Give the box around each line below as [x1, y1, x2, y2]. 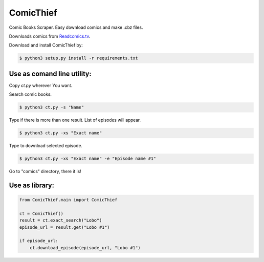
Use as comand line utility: [9, 69, 92, 78]
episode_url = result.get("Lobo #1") [19, 224, 110, 230]
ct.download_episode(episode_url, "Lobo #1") [29, 245, 141, 250]
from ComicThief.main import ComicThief [19, 197, 117, 203]
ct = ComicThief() [19, 211, 64, 216]
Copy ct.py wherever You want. [9, 82, 73, 88]
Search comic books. [9, 91, 52, 97]
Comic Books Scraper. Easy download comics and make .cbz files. [9, 24, 143, 30]
